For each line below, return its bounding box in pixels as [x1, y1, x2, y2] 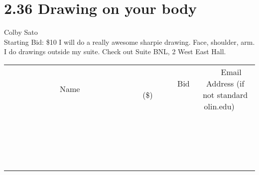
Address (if [206, 77, 245, 89]
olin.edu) [204, 100, 235, 112]
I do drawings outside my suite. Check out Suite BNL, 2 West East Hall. [4, 46, 226, 57]
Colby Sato [4, 27, 38, 37]
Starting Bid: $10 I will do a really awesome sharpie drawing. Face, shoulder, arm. [4, 36, 255, 47]
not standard [203, 88, 248, 100]
